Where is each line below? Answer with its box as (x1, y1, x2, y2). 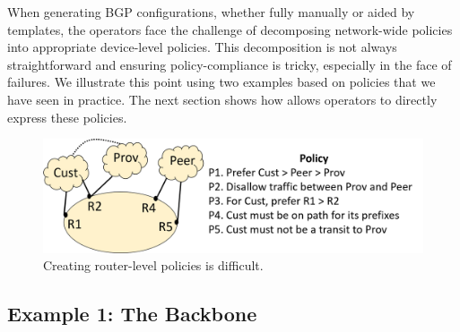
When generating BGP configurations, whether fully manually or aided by (7, 3, 415, 21)
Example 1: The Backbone (7, 300, 257, 328)
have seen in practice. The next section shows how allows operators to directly (7, 89, 438, 108)
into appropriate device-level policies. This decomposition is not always (7, 38, 397, 56)
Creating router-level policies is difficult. (43, 256, 264, 275)
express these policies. (7, 107, 127, 126)
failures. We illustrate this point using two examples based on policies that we (7, 72, 436, 91)
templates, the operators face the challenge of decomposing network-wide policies (7, 20, 453, 38)
